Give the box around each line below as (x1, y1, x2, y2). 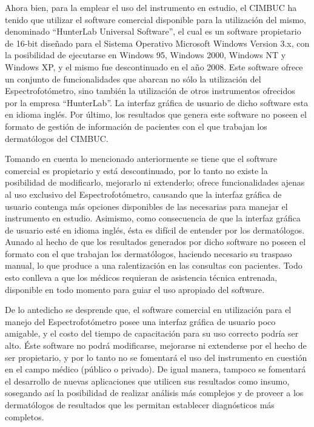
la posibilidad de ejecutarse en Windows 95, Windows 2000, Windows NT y (5, 49, 286, 61)
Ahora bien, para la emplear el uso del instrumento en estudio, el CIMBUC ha (5, 1, 297, 13)
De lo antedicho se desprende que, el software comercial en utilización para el (5, 303, 292, 316)
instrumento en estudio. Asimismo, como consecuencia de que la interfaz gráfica (5, 212, 301, 224)
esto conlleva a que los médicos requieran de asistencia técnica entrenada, (5, 271, 278, 284)
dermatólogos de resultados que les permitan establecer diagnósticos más (5, 398, 275, 411)
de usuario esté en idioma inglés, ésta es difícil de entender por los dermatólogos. (5, 223, 305, 236)
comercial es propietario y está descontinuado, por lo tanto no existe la (5, 164, 268, 177)
